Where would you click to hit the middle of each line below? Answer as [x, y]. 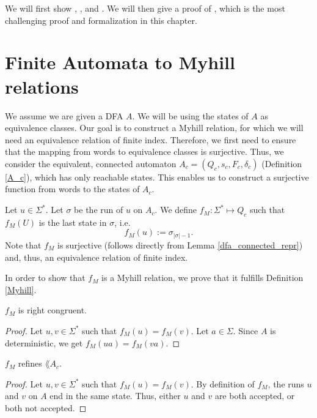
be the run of [99, 210]
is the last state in [73, 222]
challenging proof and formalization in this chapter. [101, 20]
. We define [176, 210]
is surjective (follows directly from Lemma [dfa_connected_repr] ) [180, 244]
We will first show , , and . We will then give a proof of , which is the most [145, 8]
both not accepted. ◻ [46, 407]
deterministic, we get [44, 342]
